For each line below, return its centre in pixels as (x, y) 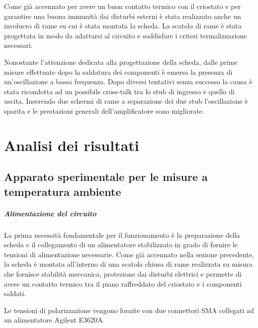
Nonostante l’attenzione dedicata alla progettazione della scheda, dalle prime (121, 62)
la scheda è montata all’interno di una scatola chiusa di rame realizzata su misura (128, 264)
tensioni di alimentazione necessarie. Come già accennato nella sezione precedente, (129, 254)
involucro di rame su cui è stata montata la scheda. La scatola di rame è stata (123, 26)
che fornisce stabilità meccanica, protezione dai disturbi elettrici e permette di (123, 274)
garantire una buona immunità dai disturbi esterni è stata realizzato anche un (123, 16)
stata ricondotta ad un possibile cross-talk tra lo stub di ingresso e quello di (119, 91)
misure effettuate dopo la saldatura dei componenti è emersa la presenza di (118, 72)
